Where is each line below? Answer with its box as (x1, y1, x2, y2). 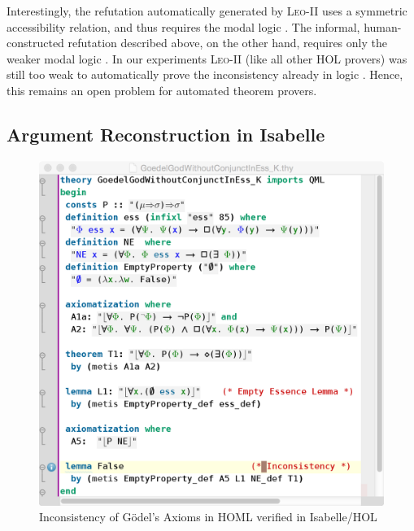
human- (364, 18, 402, 35)
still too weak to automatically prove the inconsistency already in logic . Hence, (7, 66, 403, 83)
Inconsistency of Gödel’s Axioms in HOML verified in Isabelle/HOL (39, 508, 377, 525)
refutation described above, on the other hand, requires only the (68, 34, 387, 51)
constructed (7, 34, 64, 51)
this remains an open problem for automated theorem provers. (7, 81, 317, 98)
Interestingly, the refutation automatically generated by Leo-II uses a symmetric (7, 2, 407, 19)
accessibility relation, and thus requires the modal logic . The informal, (7, 18, 360, 35)
